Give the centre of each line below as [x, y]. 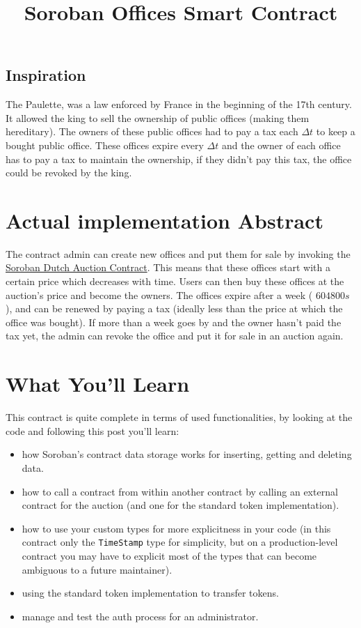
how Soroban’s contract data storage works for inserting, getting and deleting [187, 454]
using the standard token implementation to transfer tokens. [150, 593]
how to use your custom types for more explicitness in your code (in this [176, 528]
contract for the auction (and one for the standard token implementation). [180, 505]
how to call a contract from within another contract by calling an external [180, 491]
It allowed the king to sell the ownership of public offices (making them [158, 117]
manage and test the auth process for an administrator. [140, 616]
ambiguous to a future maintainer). [97, 569]
